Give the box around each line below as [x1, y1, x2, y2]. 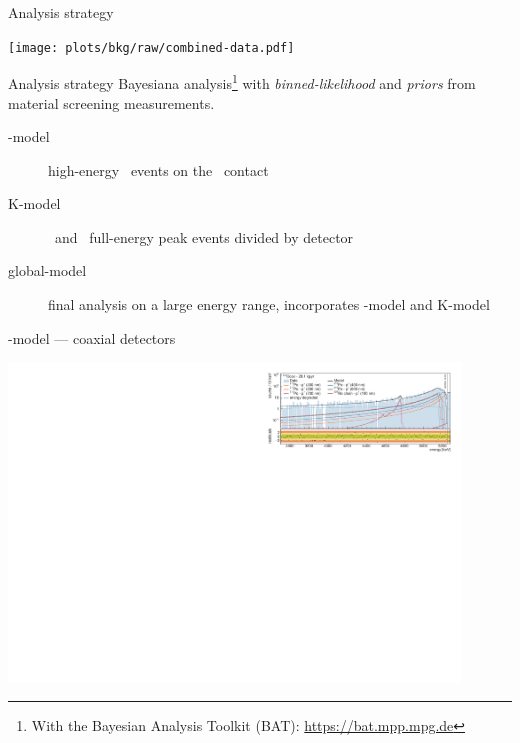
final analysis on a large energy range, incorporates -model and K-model [48, 294, 490, 315]
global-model [8, 260, 87, 281]
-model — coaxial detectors [8, 327, 176, 348]
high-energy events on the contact [48, 159, 269, 180]
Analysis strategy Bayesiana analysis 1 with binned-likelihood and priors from [8, 70, 476, 93]
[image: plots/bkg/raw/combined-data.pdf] [8, 40, 295, 55]
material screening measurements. [8, 92, 215, 113]
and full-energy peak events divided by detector [54, 226, 354, 247]
